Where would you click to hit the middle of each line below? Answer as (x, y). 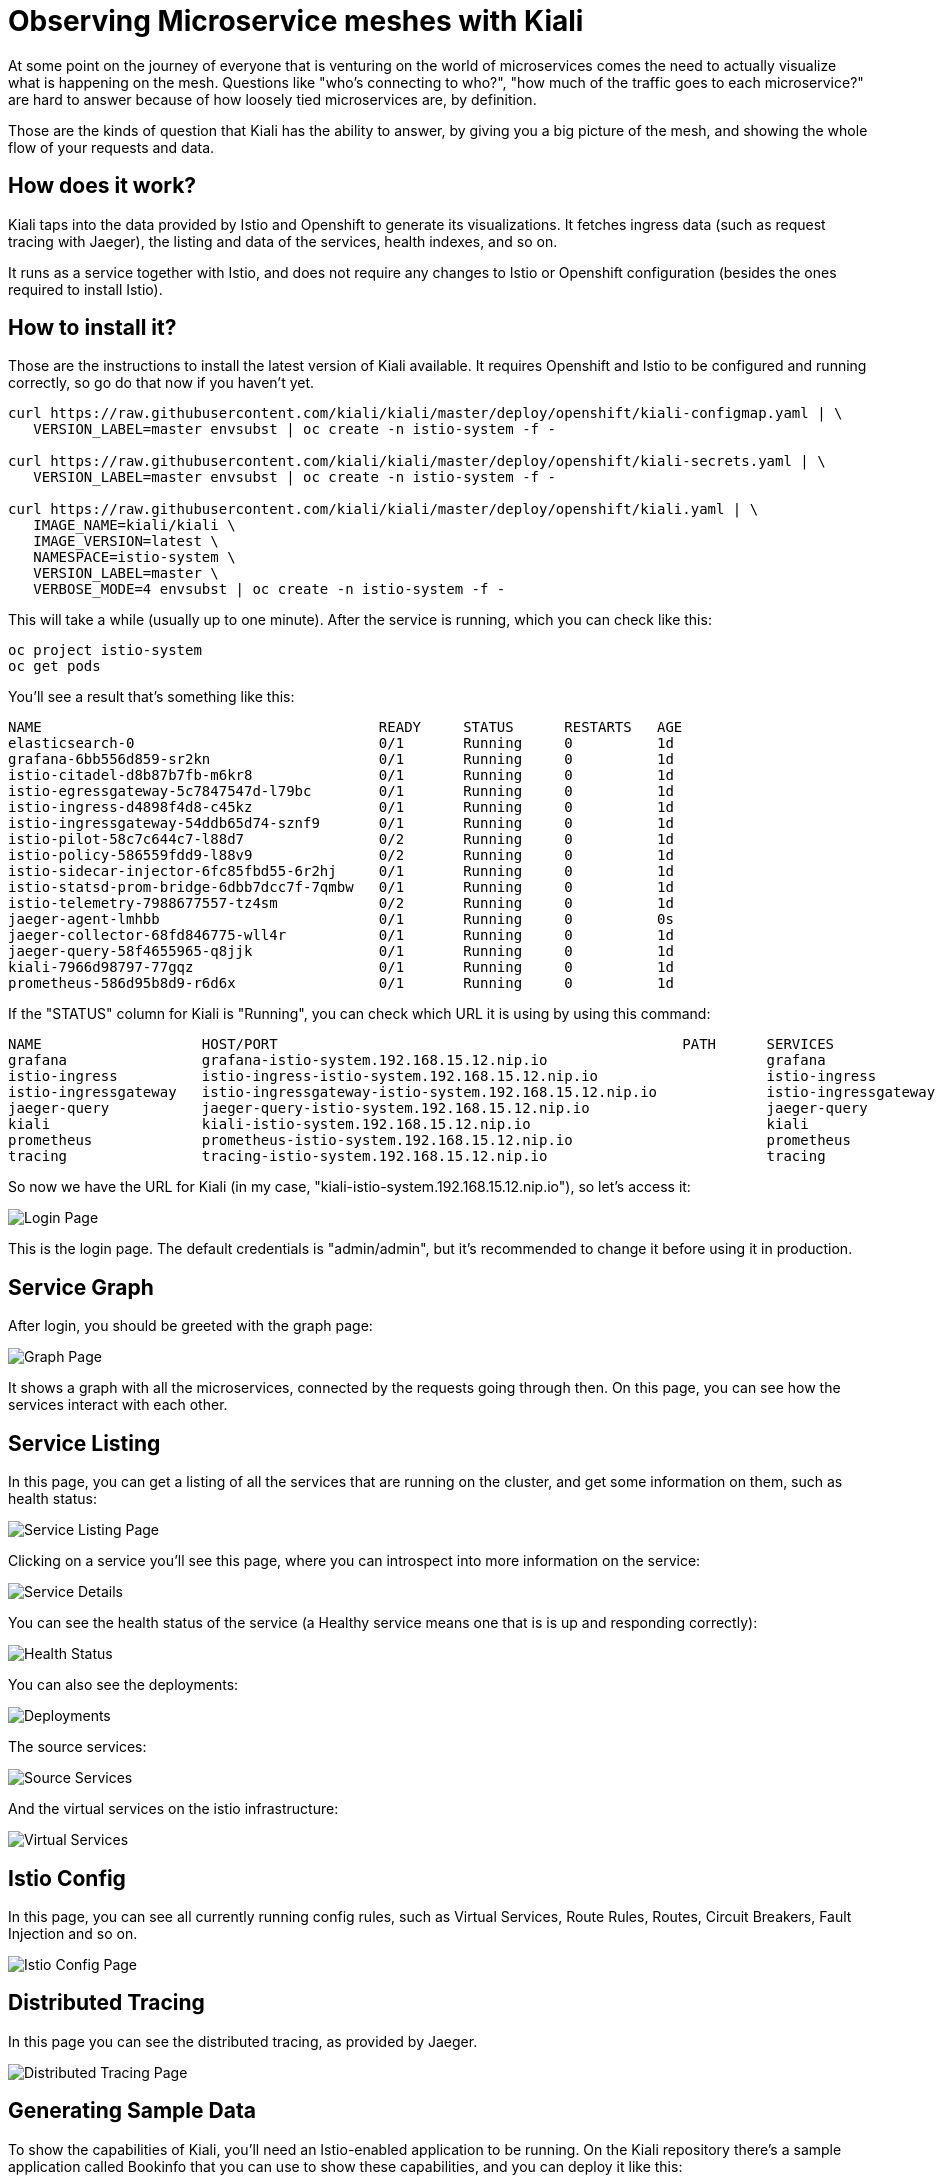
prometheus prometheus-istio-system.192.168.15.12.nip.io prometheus (429, 1140)
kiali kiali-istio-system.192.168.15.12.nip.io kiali (408, 1124)
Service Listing (84, 1443)
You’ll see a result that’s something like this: (151, 697)
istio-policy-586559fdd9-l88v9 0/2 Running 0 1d (341, 855)
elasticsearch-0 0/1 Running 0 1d (341, 743)
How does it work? (102, 186)
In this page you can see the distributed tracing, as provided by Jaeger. (243, 2041)
